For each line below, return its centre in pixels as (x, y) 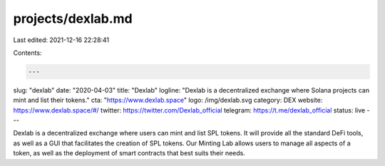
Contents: (27, 53)
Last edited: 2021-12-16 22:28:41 (61, 40)
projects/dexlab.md (73, 19)
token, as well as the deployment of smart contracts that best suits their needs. (129, 153)
